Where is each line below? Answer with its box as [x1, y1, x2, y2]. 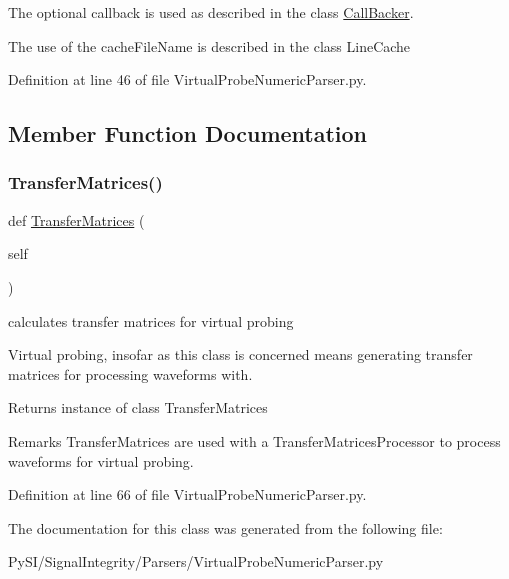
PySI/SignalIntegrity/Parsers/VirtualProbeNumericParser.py [8, 551, 384, 572]
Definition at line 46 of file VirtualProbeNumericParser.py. [8, 69, 367, 90]
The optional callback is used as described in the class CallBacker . [8, 2, 414, 22]
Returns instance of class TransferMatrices [8, 397, 268, 418]
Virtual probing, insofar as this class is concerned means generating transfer [8, 344, 473, 365]
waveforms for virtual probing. [8, 450, 194, 471]
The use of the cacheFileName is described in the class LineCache [8, 35, 411, 56]
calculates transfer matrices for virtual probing [8, 310, 294, 331]
